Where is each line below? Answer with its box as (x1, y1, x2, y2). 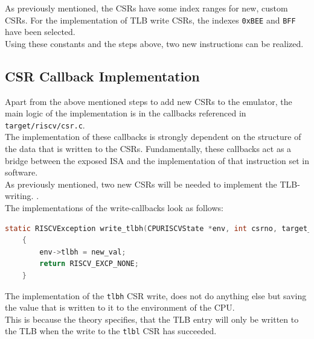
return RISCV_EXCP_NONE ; (39, 259, 139, 268)
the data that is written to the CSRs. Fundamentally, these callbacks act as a (5, 142, 292, 155)
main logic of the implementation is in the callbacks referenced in (5, 107, 246, 119)
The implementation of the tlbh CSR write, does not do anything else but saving (5, 289, 307, 302)
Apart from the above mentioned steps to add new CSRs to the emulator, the (5, 95, 292, 107)
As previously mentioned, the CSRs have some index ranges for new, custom (5, 2, 288, 14)
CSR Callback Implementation (5, 66, 200, 85)
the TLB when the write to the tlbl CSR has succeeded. (5, 325, 217, 337)
